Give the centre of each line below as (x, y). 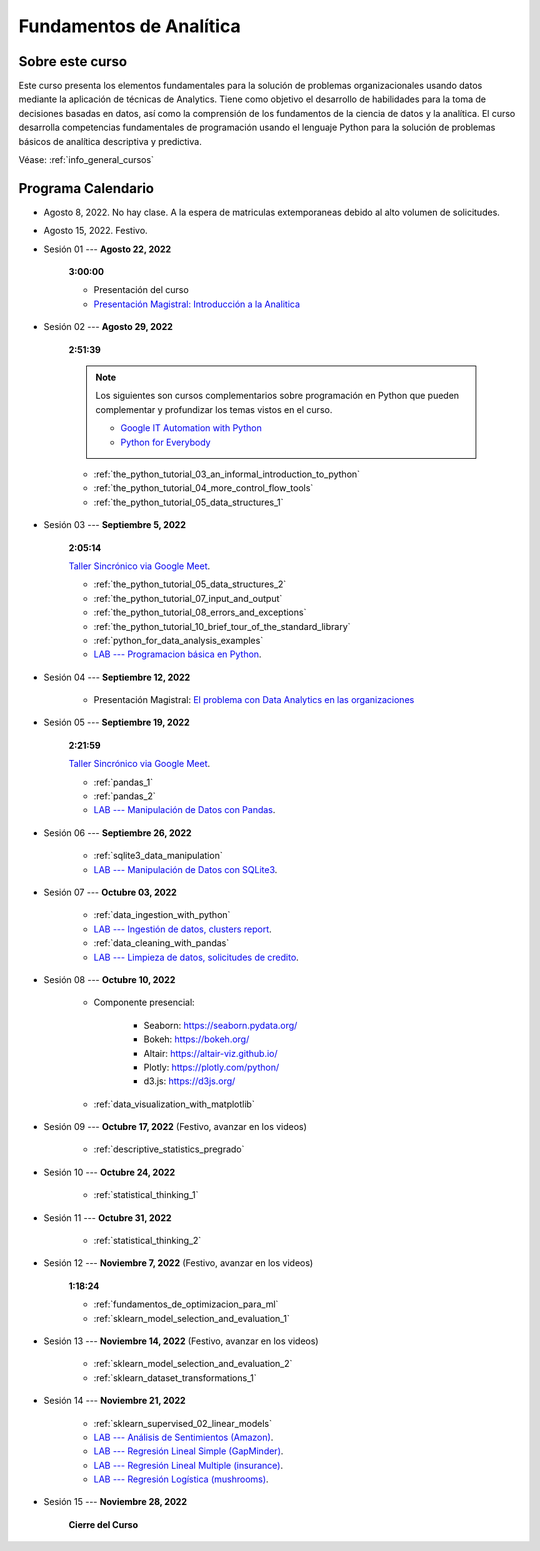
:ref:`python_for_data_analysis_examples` (178, 640)
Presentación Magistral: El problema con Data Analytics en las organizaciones (254, 700)
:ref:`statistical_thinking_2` (147, 1241)
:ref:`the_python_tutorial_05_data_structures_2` (190, 584)
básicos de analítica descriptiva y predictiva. (110, 141)
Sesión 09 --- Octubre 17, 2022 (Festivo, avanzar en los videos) (175, 1127)
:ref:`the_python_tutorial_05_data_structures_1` (188, 502)
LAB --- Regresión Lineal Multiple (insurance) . (188, 1465)
